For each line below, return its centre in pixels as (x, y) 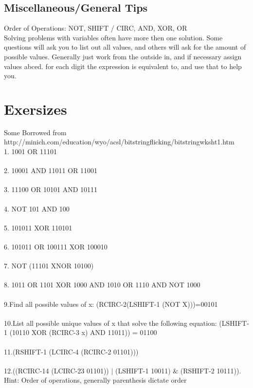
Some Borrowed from (35, 132)
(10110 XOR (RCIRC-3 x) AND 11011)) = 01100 (83, 332)
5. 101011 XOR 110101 (38, 227)
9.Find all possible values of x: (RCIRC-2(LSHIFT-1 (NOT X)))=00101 (111, 304)
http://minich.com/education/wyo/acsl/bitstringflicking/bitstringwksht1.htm (119, 142)
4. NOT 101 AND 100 (37, 208)
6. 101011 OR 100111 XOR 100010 (56, 247)
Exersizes (36, 109)
